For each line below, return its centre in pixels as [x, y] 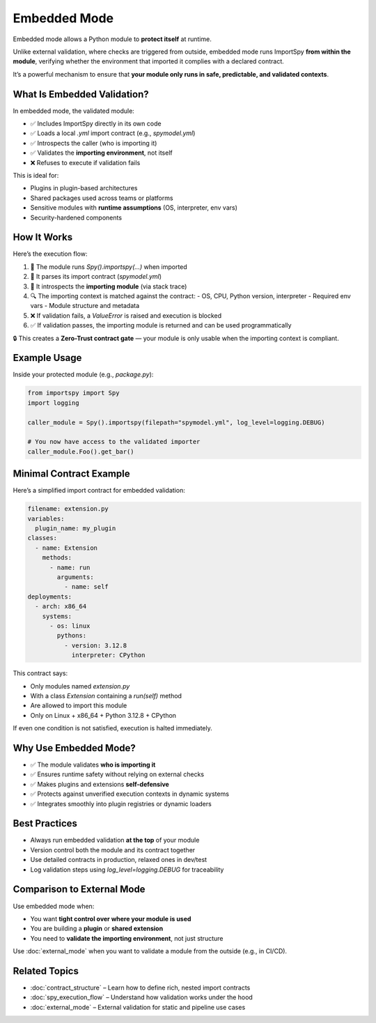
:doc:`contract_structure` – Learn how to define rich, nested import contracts [140, 987]
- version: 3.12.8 [95, 645]
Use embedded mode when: [54, 906]
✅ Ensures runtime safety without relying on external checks [117, 774]
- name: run [70, 567]
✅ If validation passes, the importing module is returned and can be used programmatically [161, 325]
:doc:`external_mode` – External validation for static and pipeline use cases [138, 1007]
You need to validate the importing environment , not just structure [127, 938]
